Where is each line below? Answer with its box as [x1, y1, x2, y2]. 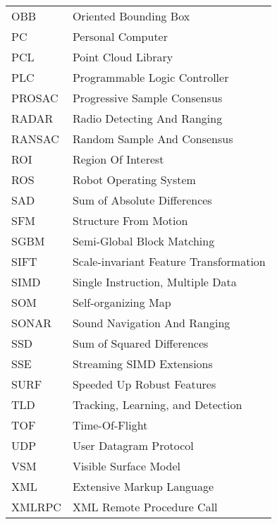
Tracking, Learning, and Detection [72, 396, 242, 413]
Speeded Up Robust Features [72, 376, 216, 392]
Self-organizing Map [72, 294, 171, 310]
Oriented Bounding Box [72, 8, 190, 24]
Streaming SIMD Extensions [72, 355, 213, 372]
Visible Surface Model [72, 458, 180, 474]
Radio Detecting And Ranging [72, 110, 223, 126]
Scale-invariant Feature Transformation [72, 253, 266, 269]
